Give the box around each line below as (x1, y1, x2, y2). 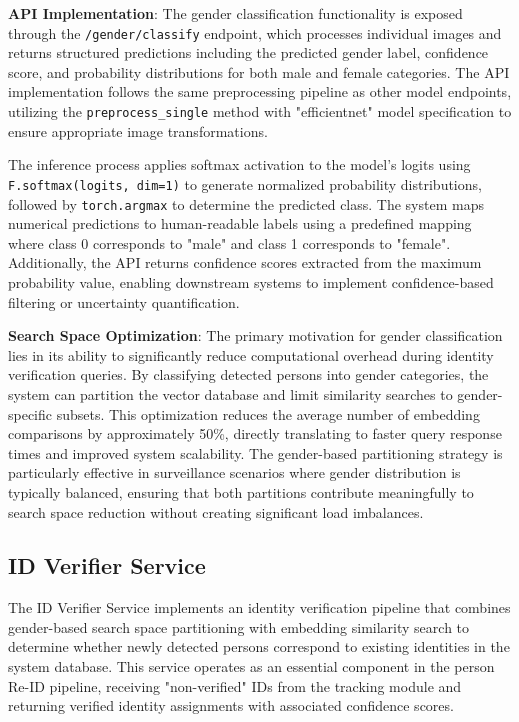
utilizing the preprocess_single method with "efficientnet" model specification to (8, 101, 512, 122)
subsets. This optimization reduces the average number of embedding (56, 403, 480, 424)
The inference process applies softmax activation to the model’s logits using (8, 154, 471, 175)
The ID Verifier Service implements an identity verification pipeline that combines (8, 597, 511, 618)
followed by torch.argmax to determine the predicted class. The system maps (8, 193, 484, 214)
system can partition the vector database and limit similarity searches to (8, 383, 453, 404)
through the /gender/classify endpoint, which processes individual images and (8, 22, 502, 43)
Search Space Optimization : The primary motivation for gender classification (8, 325, 503, 346)
